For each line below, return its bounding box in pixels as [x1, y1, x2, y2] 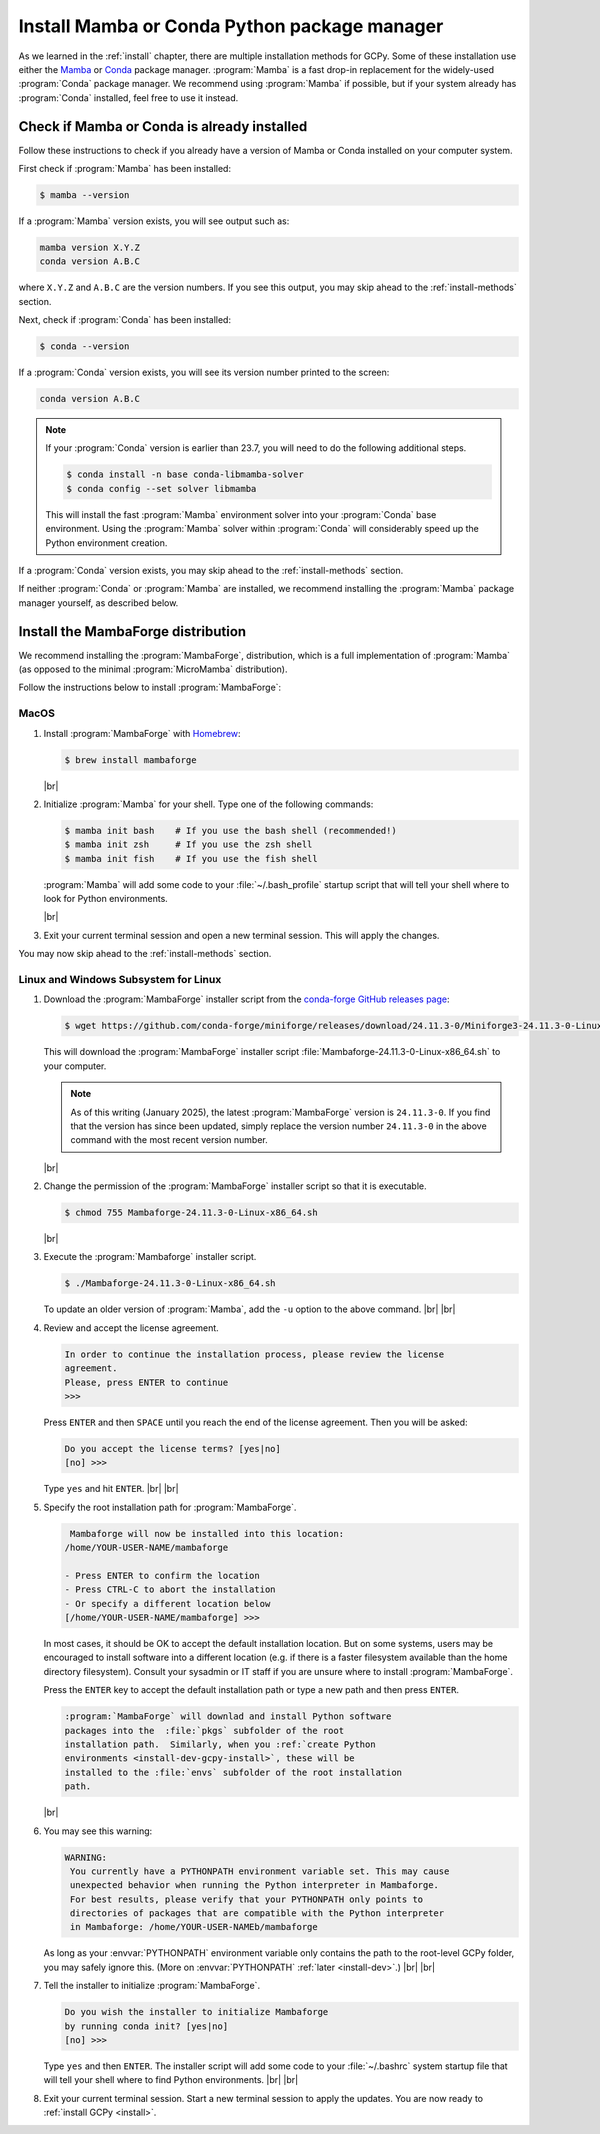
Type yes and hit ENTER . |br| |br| [43, 1483, 179, 1495]
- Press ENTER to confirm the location [64, 1570, 260, 1581]
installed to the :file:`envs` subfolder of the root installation [64, 1766, 403, 1778]
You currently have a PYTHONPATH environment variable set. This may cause [70, 1865, 450, 1877]
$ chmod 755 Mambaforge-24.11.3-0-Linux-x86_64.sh [64, 1207, 319, 1219]
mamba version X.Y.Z [39, 241, 140, 253]
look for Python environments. [43, 893, 169, 905]
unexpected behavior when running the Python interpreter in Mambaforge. [70, 1880, 440, 1891]
